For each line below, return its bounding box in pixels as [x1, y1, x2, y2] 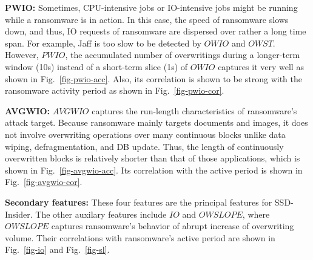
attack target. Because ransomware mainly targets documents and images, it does [5, 116, 308, 129]
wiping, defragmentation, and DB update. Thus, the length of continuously [5, 140, 284, 152]
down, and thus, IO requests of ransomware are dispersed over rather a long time [5, 25, 306, 37]
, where [242, 207, 270, 220]
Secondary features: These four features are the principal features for [5, 195, 272, 208]
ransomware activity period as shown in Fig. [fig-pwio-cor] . [5, 84, 224, 97]
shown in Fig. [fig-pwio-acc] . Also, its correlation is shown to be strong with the [5, 72, 302, 85]
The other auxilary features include [35, 207, 167, 220]
